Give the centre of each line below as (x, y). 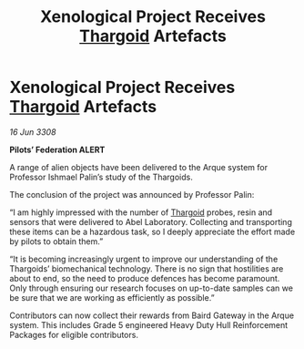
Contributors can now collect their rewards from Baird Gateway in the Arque (152, 315)
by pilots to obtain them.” (56, 241)
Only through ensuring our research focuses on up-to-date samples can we (152, 288)
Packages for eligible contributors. (74, 334)
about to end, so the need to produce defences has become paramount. (145, 278)
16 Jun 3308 (33, 132)
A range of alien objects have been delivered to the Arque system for (139, 167)
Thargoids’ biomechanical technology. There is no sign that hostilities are (147, 268)
